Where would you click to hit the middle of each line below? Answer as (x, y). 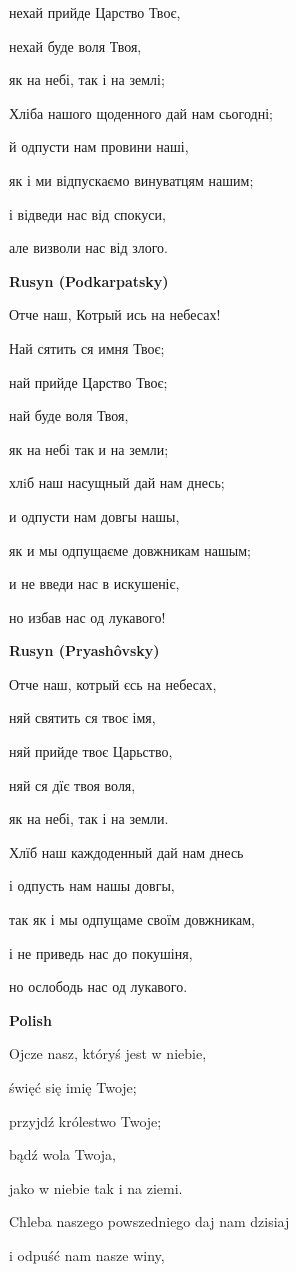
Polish (30, 1019)
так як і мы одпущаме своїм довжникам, (132, 919)
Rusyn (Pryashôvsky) (84, 650)
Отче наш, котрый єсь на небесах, (113, 683)
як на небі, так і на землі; (87, 79)
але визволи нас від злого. (88, 247)
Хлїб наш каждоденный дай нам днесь (126, 851)
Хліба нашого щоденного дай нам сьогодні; (141, 112)
